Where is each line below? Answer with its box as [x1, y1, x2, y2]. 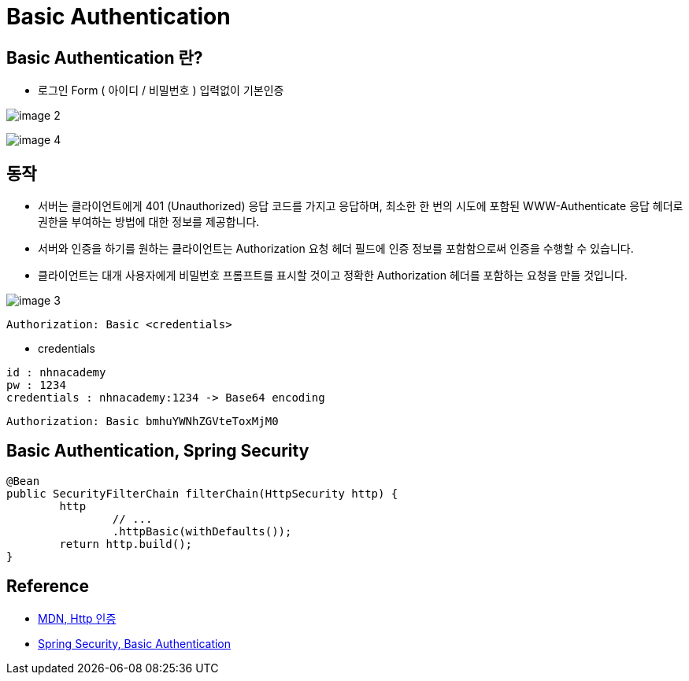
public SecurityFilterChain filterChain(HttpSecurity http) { [6, 487, 398, 500]
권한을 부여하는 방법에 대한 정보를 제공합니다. [38, 215, 260, 229]
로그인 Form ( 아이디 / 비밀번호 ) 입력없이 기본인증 [38, 83, 284, 98]
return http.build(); [59, 537, 193, 550]
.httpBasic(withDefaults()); [112, 524, 292, 538]
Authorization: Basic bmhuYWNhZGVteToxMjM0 [6, 415, 279, 428]
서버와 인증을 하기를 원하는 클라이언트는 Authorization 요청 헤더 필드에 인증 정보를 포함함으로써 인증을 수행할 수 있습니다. [38, 242, 634, 256]
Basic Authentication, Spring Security [6, 441, 309, 461]
